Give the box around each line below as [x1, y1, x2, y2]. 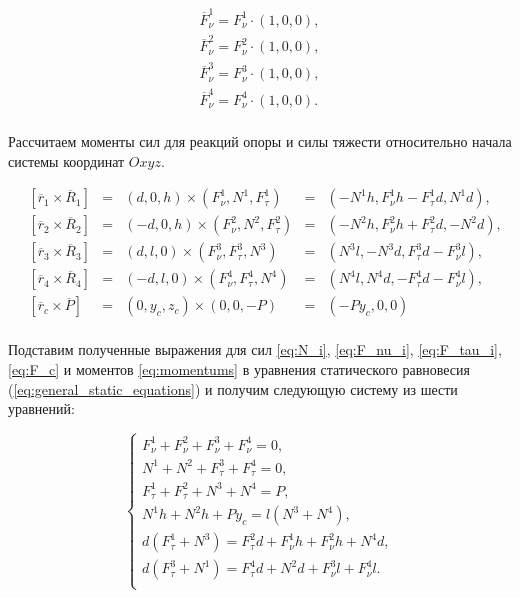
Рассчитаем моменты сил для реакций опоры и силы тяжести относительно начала [8, 131, 512, 152]
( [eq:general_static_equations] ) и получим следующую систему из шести [8, 378, 458, 399]
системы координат [8, 150, 125, 171]
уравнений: [8, 398, 75, 419]
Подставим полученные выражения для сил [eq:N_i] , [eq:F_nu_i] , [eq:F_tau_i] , [8, 339, 502, 360]
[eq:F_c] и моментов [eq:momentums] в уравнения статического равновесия [8, 359, 471, 379]
